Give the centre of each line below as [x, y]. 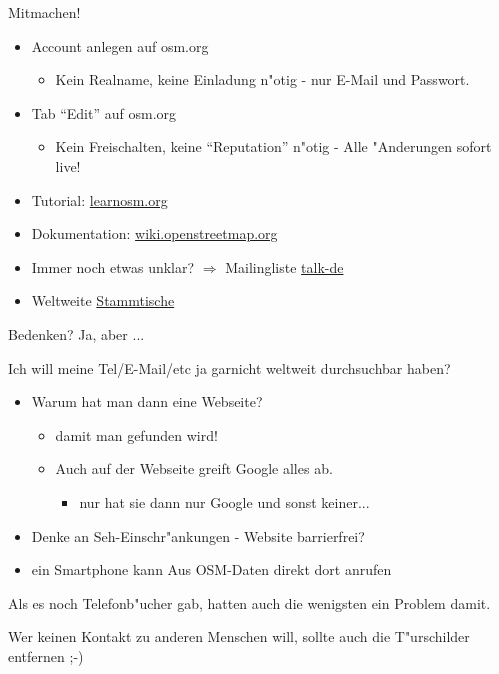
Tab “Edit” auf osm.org [104, 112]
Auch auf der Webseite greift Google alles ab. [194, 468]
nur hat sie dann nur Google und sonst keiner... [224, 501]
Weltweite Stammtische [103, 300]
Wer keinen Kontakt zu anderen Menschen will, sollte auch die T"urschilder [239, 636]
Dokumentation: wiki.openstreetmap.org [154, 233]
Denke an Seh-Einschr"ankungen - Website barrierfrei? [198, 535]
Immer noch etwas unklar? [113, 266]
